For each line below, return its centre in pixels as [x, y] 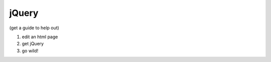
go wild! [30, 51]
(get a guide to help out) [34, 28]
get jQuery [33, 44]
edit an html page [40, 37]
